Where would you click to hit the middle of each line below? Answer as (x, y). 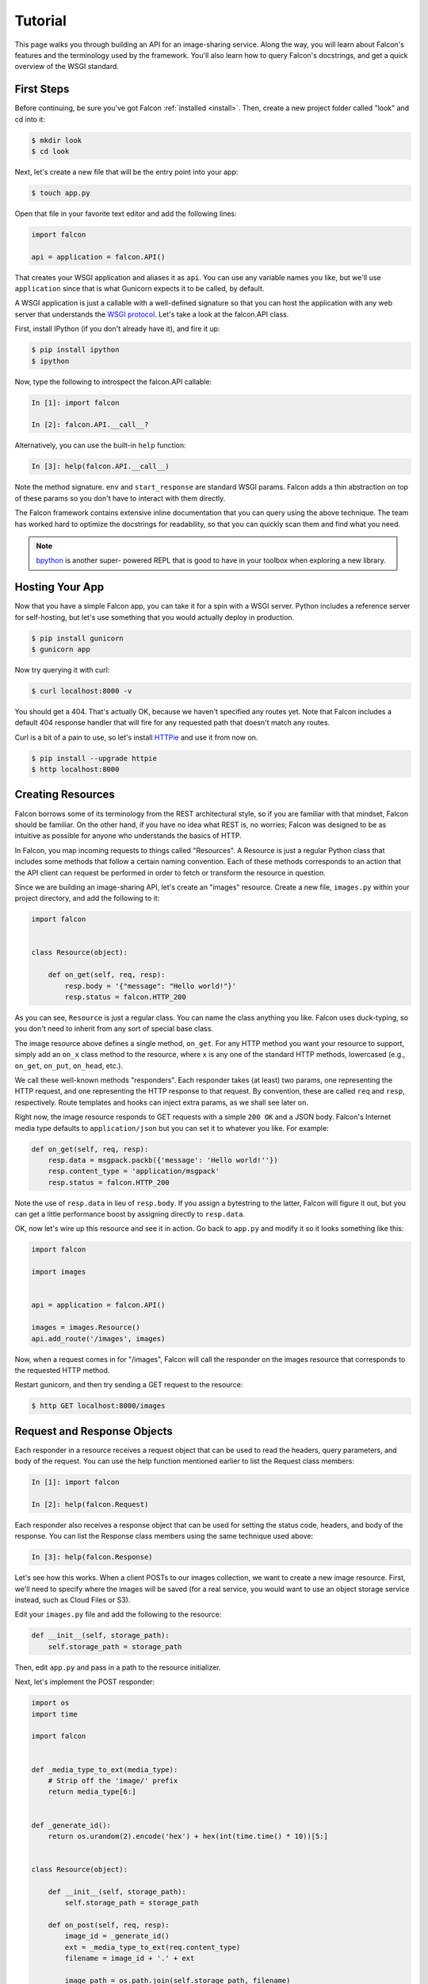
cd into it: (30, 119)
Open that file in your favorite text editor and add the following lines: (126, 213)
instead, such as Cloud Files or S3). (73, 1600)
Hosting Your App (59, 587)
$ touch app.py (61, 193)
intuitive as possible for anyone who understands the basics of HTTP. (128, 836)
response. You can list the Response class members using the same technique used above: (164, 1536)
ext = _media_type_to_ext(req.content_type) (153, 1947)
